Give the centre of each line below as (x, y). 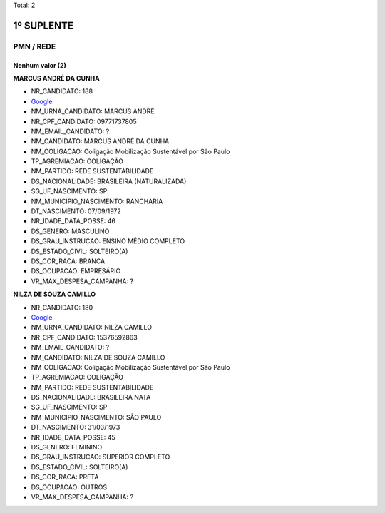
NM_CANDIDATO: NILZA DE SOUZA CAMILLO (98, 357)
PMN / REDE (35, 46)
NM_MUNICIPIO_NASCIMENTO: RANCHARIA (97, 201)
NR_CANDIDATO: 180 (62, 308)
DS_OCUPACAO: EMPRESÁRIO (76, 271)
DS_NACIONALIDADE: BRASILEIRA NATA (91, 397)
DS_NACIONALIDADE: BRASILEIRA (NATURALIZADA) (109, 181)
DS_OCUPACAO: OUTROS (69, 487)
